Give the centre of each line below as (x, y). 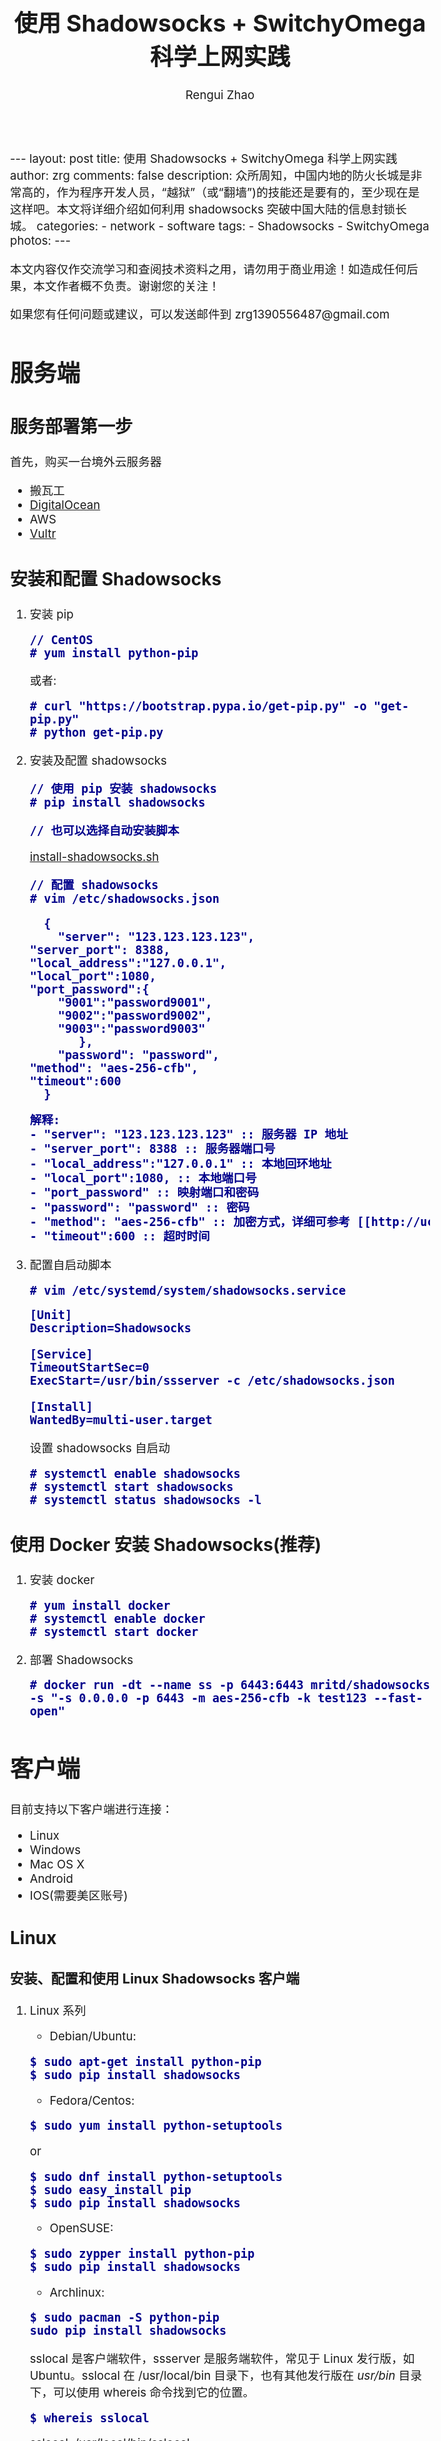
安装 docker (62, 1580)
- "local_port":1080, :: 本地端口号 (143, 1178)
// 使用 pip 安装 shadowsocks (123, 789)
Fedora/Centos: (92, 2100)
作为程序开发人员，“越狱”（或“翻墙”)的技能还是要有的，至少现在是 (238, 192)
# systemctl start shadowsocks (131, 1486)
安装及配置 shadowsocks (98, 760)
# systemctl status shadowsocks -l (145, 1499)
